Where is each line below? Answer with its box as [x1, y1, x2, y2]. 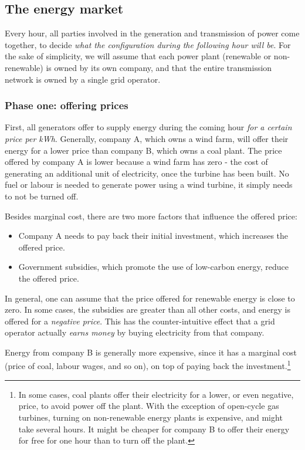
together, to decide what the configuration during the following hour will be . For [5, 38, 291, 50]
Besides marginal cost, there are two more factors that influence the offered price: [5, 209, 297, 222]
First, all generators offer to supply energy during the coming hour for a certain [5, 121, 292, 133]
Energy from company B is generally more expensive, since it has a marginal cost [5, 346, 297, 358]
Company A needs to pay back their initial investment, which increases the [18, 229, 289, 242]
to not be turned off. [5, 190, 79, 202]
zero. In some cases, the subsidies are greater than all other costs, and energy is [5, 303, 290, 316]
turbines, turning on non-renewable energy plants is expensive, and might [18, 411, 283, 423]
